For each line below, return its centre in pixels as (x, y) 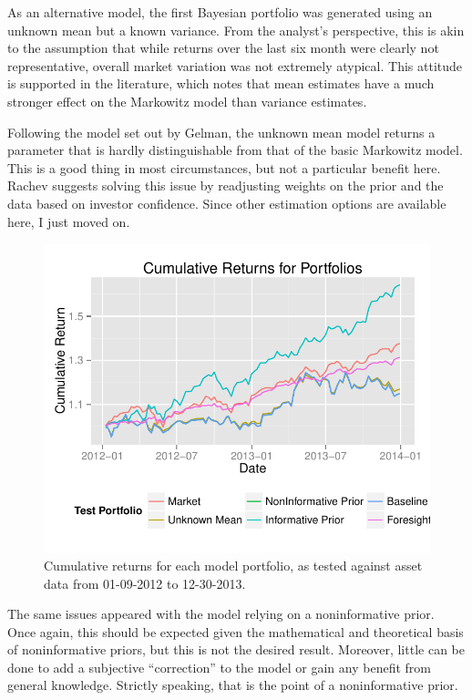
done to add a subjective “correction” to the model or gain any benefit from (219, 667)
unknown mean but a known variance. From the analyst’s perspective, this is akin (236, 30)
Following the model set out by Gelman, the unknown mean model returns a (221, 132)
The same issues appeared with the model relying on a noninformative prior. (221, 614)
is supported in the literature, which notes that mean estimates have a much (221, 83)
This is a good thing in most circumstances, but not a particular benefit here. (224, 167)
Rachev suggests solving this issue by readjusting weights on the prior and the (226, 185)
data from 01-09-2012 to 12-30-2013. (145, 583)
